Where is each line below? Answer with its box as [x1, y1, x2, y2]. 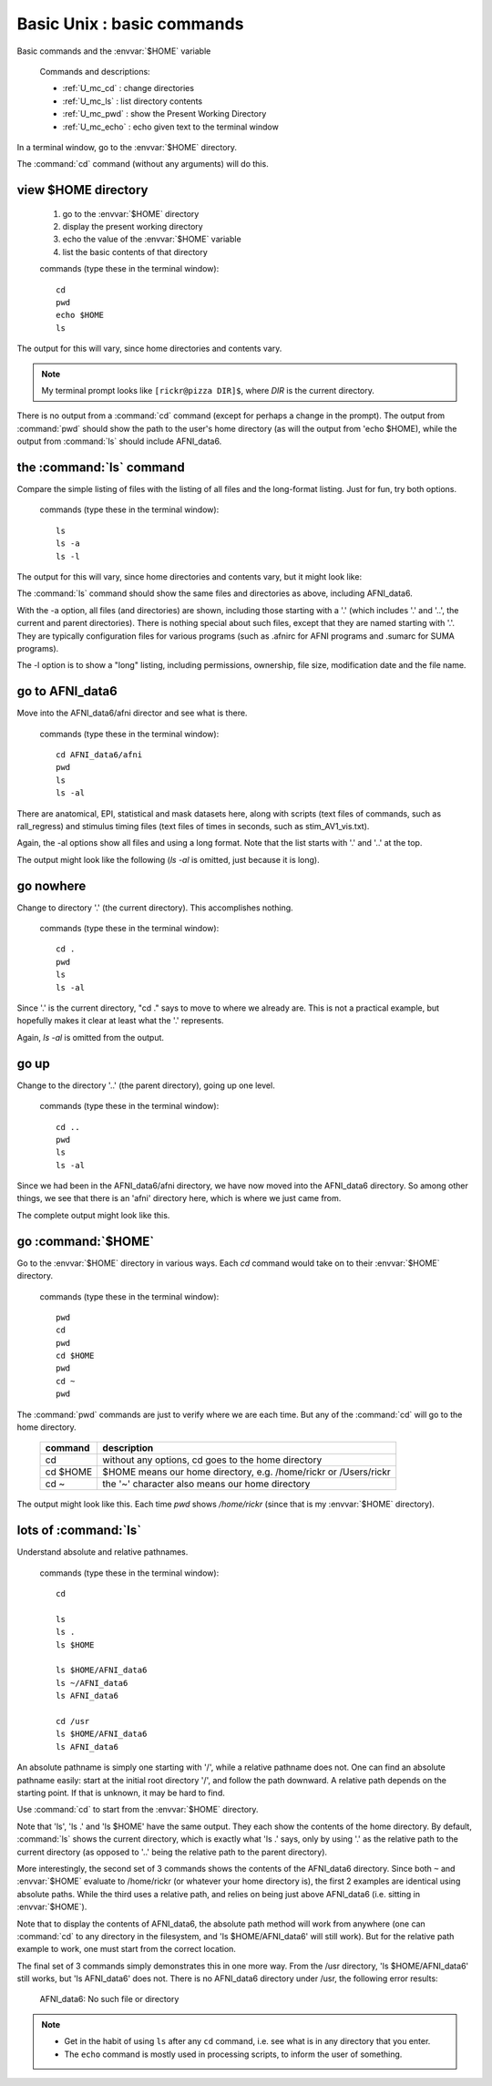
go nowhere [16, 878, 87, 893]
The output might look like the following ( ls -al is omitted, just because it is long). [16, 854, 320, 865]
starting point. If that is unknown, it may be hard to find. [16, 1787, 225, 1798]
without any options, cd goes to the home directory [102, 1454, 323, 1466]
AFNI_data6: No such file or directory [39, 1994, 179, 2005]
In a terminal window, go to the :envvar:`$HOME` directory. [16, 141, 237, 152]
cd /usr [56, 1716, 90, 1727]
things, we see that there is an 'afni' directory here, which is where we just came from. [16, 1193, 342, 1204]
